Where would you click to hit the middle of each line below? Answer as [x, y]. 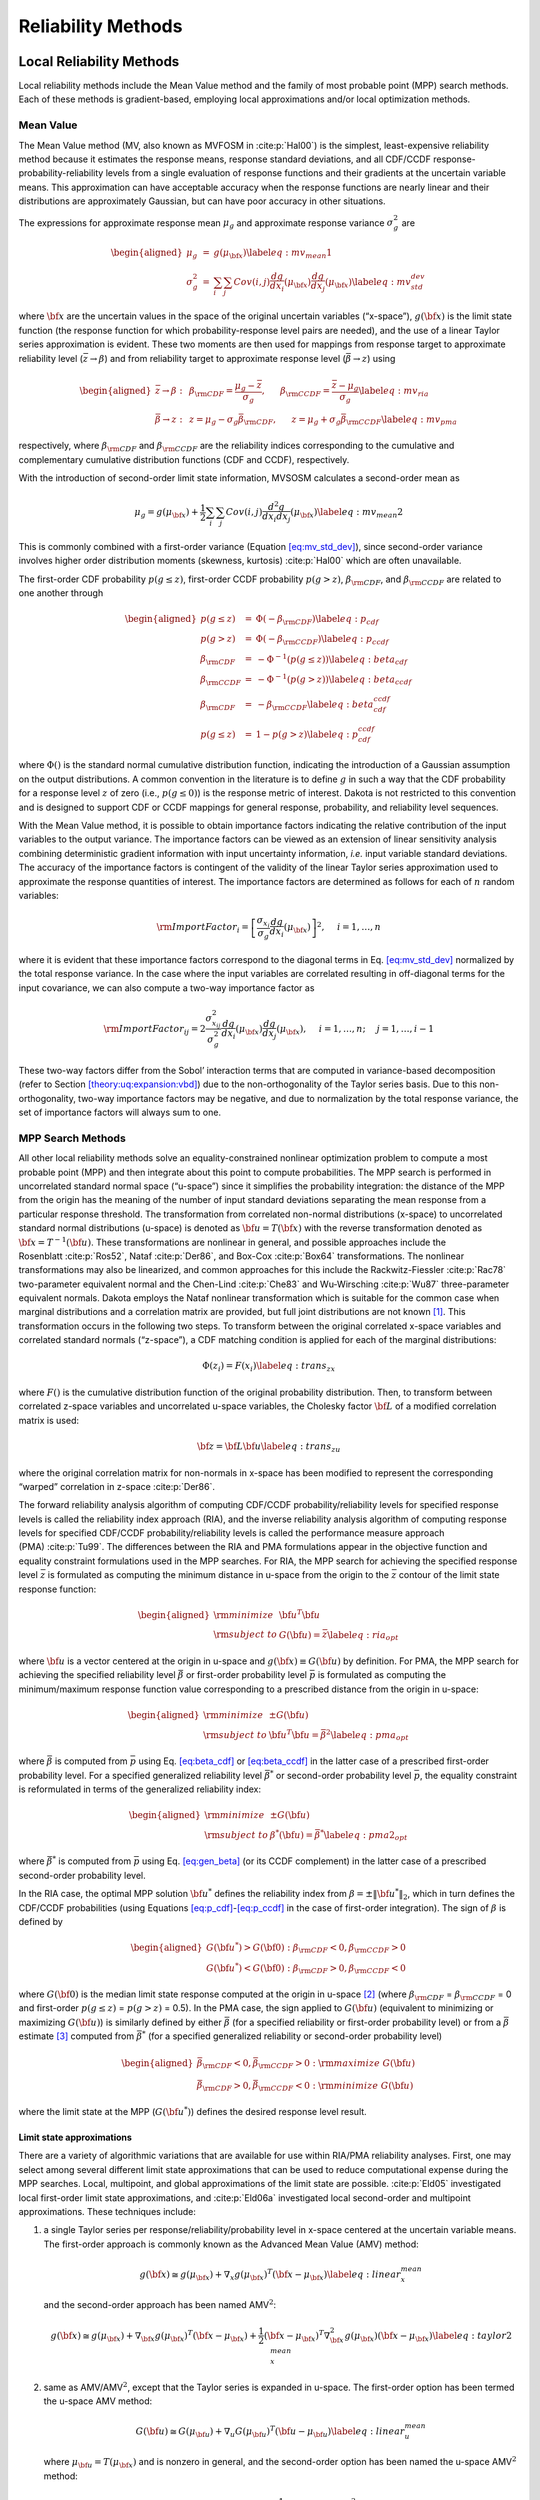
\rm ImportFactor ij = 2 [154, 1030]
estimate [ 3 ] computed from [76, 2036]
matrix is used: [49, 1420]
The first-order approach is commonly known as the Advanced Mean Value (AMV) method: [231, 2244]
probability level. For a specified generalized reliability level [140, 1775]
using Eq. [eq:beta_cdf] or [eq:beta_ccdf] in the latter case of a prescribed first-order [314, 1761]
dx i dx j [276, 517]
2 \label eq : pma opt [367, 1735]
